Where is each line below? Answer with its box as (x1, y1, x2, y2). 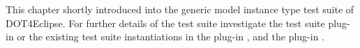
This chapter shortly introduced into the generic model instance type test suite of (6, 2, 354, 16)
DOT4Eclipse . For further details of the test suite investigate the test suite (6, 15, 325, 30)
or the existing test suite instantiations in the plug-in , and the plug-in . (17, 29, 325, 44)
